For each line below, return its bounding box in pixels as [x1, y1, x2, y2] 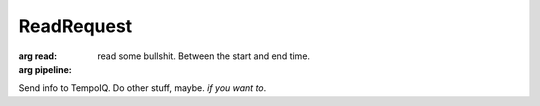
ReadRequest [18, 15, 133, 37]
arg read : [18, 50, 58, 62]
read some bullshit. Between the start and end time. [97, 50, 310, 62]
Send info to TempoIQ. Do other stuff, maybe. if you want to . [18, 82, 267, 94]
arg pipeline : [18, 63, 72, 75]
